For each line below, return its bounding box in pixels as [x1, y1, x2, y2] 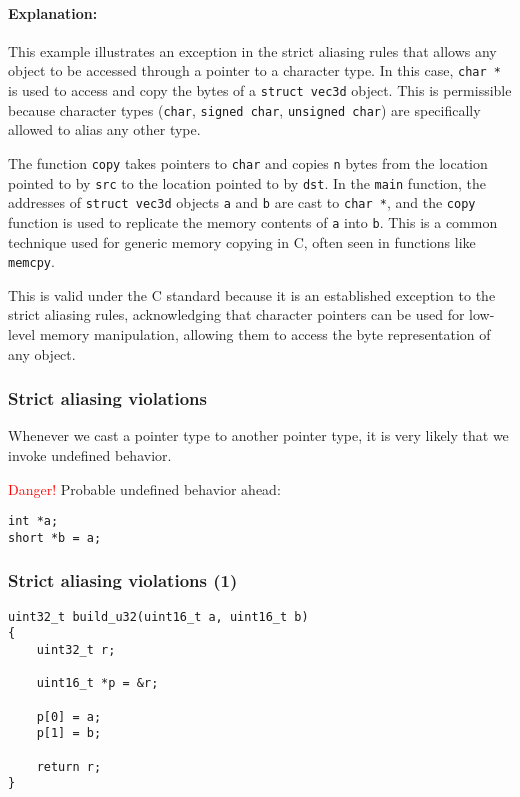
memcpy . [8, 251, 55, 272]
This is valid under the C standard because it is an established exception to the [8, 284, 496, 305]
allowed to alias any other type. [8, 119, 201, 140]
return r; [36, 759, 102, 774]
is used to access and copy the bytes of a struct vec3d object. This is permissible [8, 80, 512, 101]
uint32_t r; [36, 643, 116, 658]
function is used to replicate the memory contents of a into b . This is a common [8, 211, 498, 232]
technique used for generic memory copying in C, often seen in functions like [8, 231, 476, 252]
